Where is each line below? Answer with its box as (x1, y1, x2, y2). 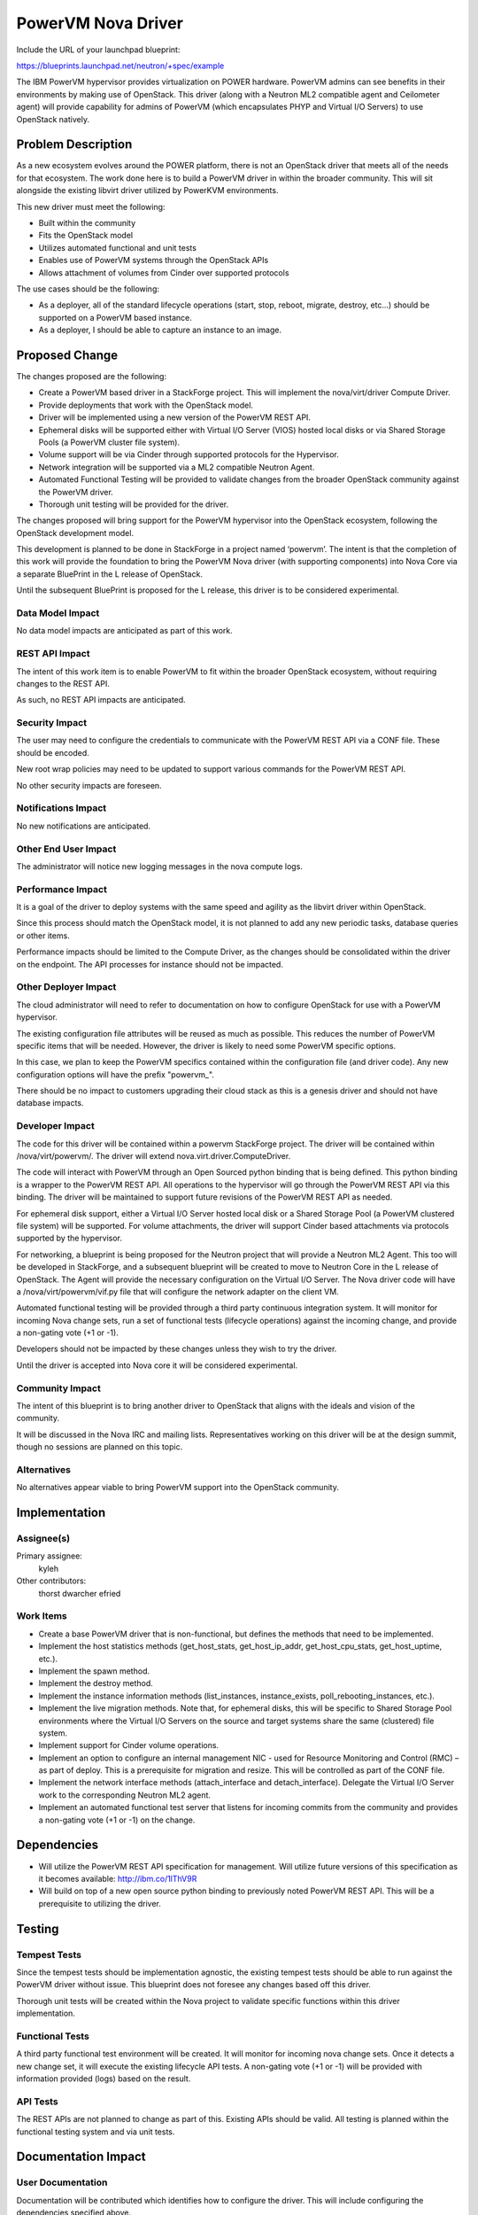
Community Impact (16, 1382, 101, 1395)
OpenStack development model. (16, 527, 135, 538)
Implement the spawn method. (38, 1666, 150, 1676)
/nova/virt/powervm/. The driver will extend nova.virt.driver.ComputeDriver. (16, 1151, 291, 1162)
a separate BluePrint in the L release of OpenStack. (16, 568, 204, 579)
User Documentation (16, 2176, 108, 2188)
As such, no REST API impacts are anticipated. (16, 695, 186, 705)
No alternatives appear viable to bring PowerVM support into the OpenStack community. (16, 1482, 340, 1493)
